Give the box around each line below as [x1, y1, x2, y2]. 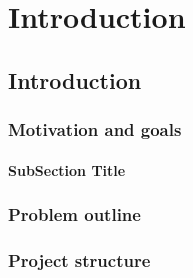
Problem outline [8, 202, 141, 227]
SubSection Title [8, 159, 126, 180]
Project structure [8, 247, 151, 272]
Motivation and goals [8, 117, 182, 142]
